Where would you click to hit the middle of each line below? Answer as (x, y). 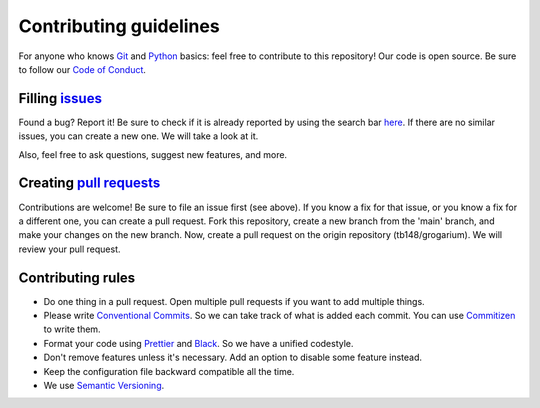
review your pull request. (69, 249)
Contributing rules (77, 277)
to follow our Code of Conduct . (82, 69)
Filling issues (60, 98)
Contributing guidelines (119, 26)
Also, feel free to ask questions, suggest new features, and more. (153, 154)
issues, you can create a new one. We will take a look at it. (138, 136)
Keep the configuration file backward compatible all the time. (169, 371)
